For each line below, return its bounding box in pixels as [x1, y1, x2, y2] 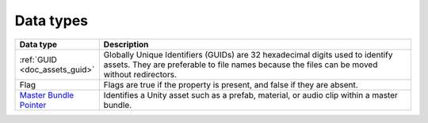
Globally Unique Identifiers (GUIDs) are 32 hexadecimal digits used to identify [103, 49, 393, 60]
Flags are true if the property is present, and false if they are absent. [103, 79, 358, 90]
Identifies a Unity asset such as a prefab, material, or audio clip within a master [103, 89, 398, 100]
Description [103, 39, 149, 50]
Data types [14, 12, 89, 29]
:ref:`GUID [19, 54, 57, 65]
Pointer [19, 99, 47, 110]
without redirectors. [103, 69, 178, 80]
